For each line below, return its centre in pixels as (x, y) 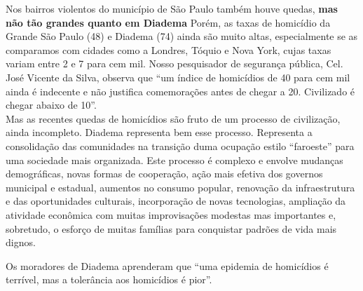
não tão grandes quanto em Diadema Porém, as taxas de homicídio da (168, 22)
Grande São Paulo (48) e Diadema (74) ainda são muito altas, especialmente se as (182, 36)
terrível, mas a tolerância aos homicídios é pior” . (109, 279)
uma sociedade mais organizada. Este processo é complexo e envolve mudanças (174, 160)
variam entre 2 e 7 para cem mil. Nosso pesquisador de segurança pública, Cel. (174, 63)
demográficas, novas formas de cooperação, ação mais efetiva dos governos (164, 174)
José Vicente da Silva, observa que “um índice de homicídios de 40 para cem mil (178, 77)
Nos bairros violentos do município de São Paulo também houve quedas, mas (172, 8)
